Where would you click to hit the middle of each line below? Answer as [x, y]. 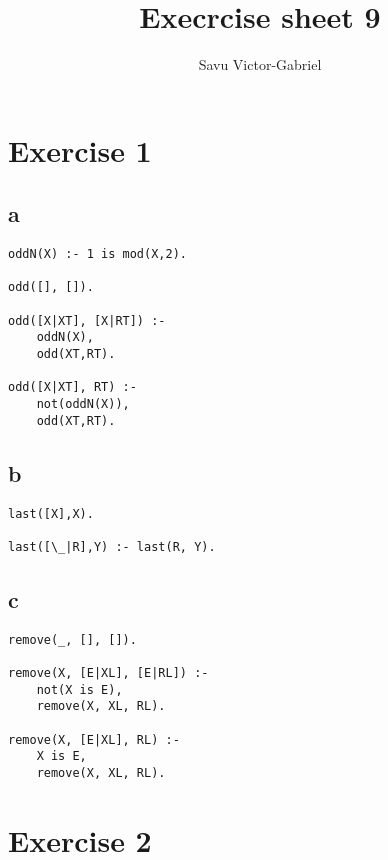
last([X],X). [51, 513]
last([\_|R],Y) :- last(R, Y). [112, 546]
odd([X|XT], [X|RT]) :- [87, 320]
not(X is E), [79, 689]
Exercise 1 [80, 149]
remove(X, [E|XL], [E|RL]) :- [108, 673]
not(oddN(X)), [83, 404]
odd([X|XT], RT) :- [72, 387]
